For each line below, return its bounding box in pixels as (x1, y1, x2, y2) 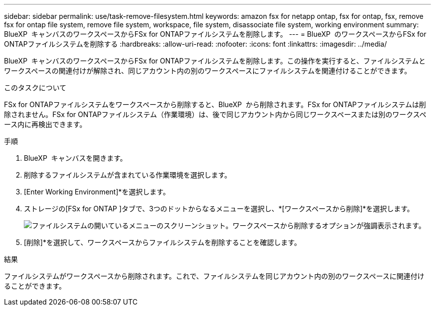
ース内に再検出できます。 (4, 120, 86, 128)
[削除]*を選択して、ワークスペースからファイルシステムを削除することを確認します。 (24, 238, 301, 247)
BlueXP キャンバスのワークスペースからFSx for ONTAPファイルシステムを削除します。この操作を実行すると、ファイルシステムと (4, 57, 426, 65)
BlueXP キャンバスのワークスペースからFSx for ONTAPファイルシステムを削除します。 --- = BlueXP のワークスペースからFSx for (4, 30, 427, 38)
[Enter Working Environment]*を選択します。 (24, 187, 170, 196)
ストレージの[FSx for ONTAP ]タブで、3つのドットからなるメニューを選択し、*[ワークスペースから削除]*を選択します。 (24, 204, 414, 213)
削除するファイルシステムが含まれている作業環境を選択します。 (24, 171, 231, 179)
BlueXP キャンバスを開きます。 (24, 154, 127, 162)
